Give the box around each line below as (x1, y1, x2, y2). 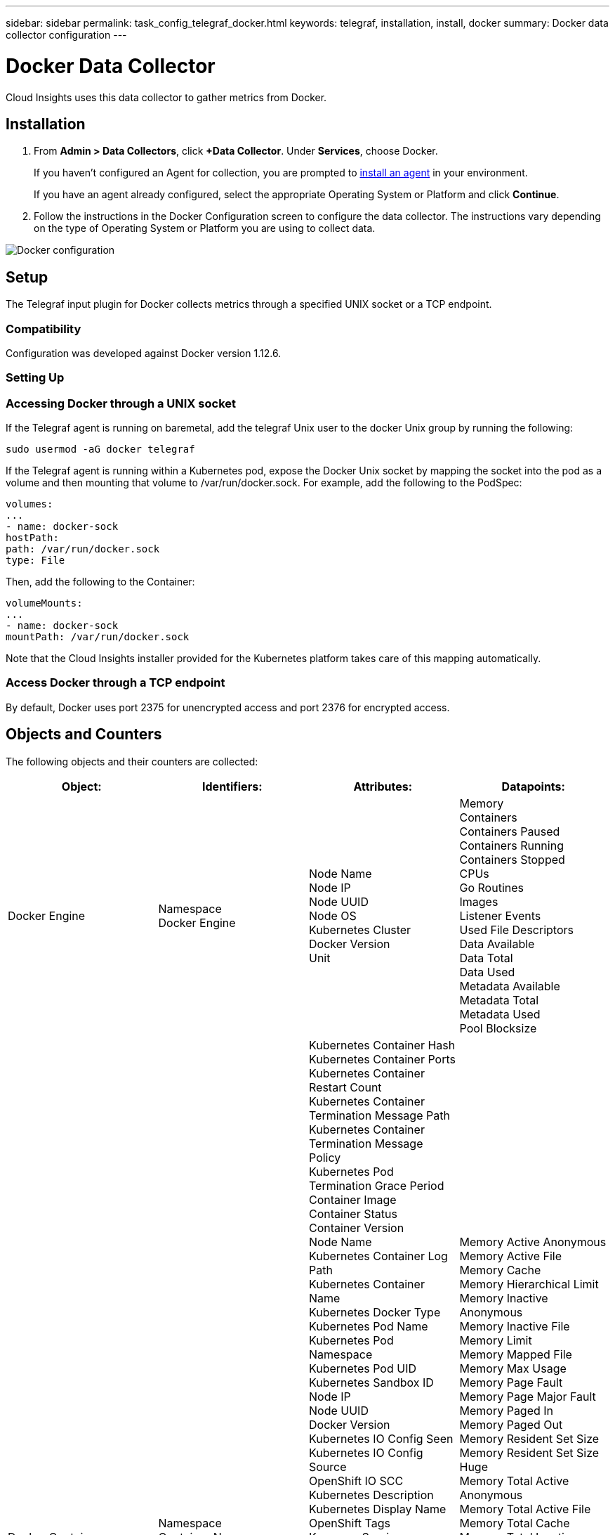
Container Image (309, 1192, 397, 1207)
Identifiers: (202, 779, 263, 794)
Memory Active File (459, 1248, 562, 1263)
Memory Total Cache (459, 1515, 570, 1530)
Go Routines (459, 880, 524, 895)
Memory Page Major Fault (459, 1389, 596, 1404)
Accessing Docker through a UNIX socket (6, 396, 236, 410)
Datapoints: (501, 779, 565, 794)
